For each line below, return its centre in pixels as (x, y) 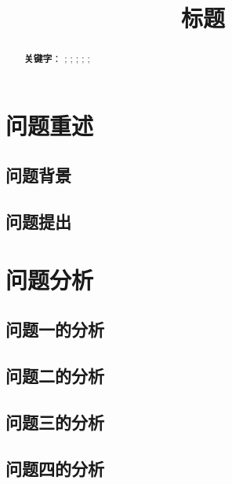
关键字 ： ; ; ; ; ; (57, 59)
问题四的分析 (55, 468)
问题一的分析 (55, 329)
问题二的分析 (55, 376)
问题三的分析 (55, 421)
